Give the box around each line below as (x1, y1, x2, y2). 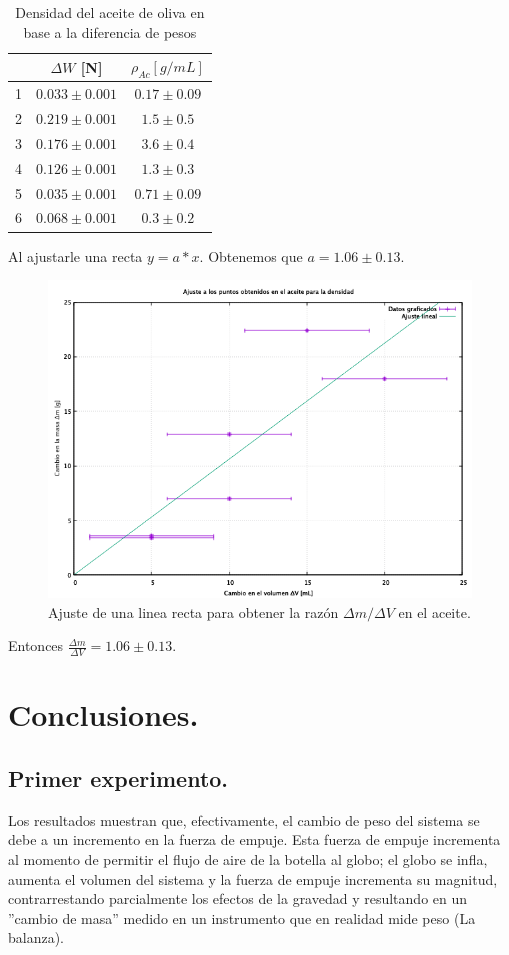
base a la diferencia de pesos (23, 21, 197, 42)
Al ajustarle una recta (8, 245, 143, 266)
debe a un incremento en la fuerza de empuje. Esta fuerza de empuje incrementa (8, 829, 501, 850)
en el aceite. (398, 601, 471, 622)
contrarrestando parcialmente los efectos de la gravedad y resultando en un (8, 888, 468, 909)
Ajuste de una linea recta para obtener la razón (48, 601, 339, 622)
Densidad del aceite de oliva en (15, 2, 205, 22)
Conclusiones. (8, 694, 199, 735)
